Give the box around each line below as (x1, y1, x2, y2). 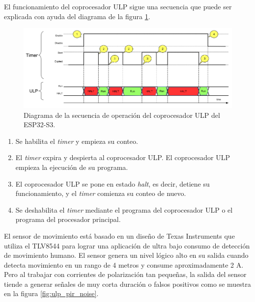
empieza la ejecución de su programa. (15, 162, 128, 172)
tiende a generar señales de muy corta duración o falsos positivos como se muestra (4, 278, 251, 289)
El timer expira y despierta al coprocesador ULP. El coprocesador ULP (15, 152, 230, 163)
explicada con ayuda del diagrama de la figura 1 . (4, 11, 150, 21)
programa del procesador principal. (15, 214, 121, 224)
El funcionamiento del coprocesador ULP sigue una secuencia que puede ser (4, 1, 232, 11)
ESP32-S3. (24, 119, 56, 130)
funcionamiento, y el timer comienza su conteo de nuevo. (15, 188, 186, 198)
